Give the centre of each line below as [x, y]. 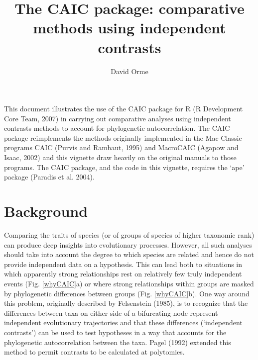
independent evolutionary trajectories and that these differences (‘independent [123, 322]
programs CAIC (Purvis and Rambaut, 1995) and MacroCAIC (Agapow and [121, 147]
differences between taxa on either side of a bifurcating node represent [111, 313]
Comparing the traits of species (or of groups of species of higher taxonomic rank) [129, 234]
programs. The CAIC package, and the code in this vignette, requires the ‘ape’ [124, 167]
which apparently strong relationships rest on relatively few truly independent [123, 274]
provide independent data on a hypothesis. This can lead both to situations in [123, 264]
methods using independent [129, 28]
